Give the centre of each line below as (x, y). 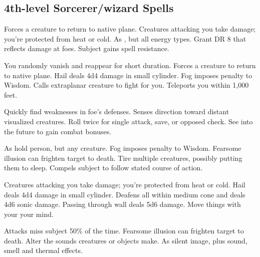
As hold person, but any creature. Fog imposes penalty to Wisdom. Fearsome (123, 148)
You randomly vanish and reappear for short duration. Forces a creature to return (130, 65)
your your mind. (29, 214)
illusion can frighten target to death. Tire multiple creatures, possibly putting (123, 158)
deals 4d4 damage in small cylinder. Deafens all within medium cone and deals (125, 194)
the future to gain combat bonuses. (58, 131)
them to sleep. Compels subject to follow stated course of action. (103, 168)
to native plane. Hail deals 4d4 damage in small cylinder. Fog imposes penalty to (128, 75)
